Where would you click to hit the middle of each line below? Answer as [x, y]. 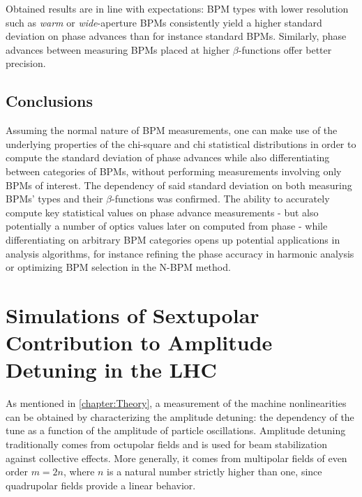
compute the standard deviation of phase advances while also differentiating [168, 157]
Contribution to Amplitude [139, 342]
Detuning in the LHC [111, 370]
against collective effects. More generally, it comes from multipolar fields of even [176, 458]
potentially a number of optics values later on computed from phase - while [167, 226]
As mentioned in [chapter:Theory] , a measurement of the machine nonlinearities [176, 403]
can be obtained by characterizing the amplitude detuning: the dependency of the [180, 416]
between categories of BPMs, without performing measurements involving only [174, 171]
